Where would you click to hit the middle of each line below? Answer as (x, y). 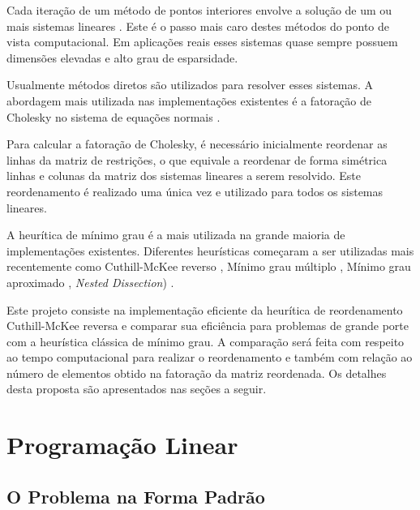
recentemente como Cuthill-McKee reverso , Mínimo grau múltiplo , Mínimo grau (209, 266)
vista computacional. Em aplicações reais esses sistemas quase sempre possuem (202, 42)
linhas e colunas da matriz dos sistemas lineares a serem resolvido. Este (184, 176)
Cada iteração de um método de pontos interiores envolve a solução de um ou (199, 10)
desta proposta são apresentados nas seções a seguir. (137, 389)
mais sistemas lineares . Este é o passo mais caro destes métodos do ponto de (198, 26)
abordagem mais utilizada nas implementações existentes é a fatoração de (189, 100)
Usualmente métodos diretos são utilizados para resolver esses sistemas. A (190, 85)
